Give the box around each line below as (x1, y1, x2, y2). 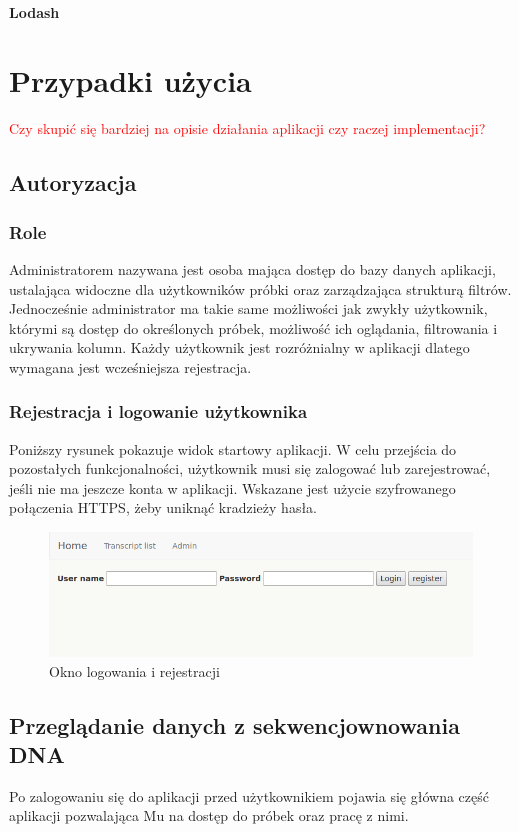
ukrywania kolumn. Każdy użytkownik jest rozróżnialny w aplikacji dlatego (9, 337, 470, 358)
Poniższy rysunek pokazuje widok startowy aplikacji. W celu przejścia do (9, 438, 457, 459)
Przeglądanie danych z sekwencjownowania (9, 709, 460, 740)
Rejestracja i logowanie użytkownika (9, 399, 308, 424)
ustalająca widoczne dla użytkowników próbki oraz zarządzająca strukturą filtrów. (9, 278, 512, 299)
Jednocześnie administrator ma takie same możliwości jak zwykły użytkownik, (9, 298, 488, 319)
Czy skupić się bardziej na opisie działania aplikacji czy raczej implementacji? (9, 118, 486, 139)
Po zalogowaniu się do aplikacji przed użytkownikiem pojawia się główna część (9, 785, 489, 806)
